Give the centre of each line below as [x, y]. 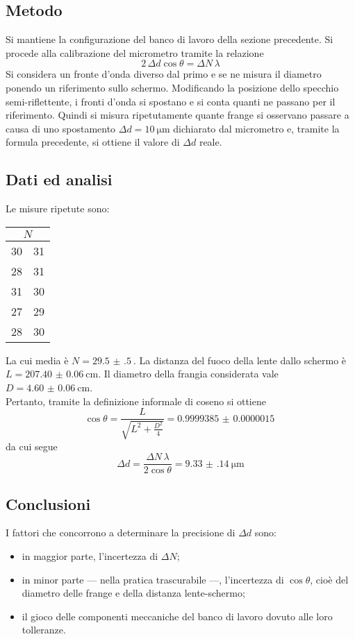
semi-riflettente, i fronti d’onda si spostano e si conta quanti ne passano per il [171, 101]
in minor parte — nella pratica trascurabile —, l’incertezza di [153, 579]
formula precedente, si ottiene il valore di [93, 142]
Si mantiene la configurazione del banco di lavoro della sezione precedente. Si [170, 39]
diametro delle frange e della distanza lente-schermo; [133, 593]
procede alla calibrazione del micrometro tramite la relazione [135, 52]
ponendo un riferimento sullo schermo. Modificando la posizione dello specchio [172, 87]
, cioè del [329, 579]
